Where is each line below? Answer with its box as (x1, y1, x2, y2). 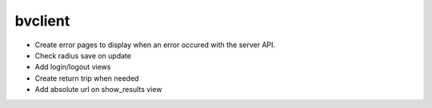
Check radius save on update (34, 50, 132, 60)
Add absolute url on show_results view (34, 85, 162, 94)
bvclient (14, 12, 70, 30)
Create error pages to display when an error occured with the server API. (34, 40, 276, 50)
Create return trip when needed (34, 73, 139, 83)
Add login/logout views (34, 62, 111, 72)
